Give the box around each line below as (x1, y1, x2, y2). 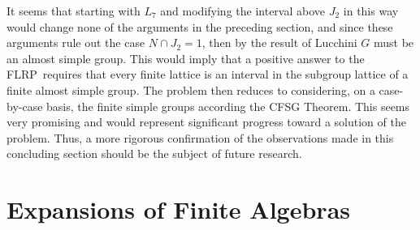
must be (373, 34, 414, 51)
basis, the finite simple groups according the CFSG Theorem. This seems (46, 97, 410, 114)
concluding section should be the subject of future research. (6, 145, 302, 162)
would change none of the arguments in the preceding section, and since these (6, 18, 393, 35)
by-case (6, 97, 43, 114)
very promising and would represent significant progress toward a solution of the (6, 113, 406, 130)
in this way (343, 2, 399, 19)
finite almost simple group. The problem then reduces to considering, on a (6, 81, 375, 98)
